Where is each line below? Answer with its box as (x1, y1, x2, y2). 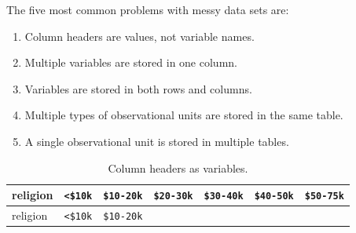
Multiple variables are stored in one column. (24, 54, 237, 71)
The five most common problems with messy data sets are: (6, 2, 289, 17)
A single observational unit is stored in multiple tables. (24, 133, 289, 149)
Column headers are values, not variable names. (24, 27, 255, 44)
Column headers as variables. (108, 159, 248, 176)
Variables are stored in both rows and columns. (24, 80, 252, 96)
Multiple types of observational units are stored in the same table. (24, 107, 343, 123)
